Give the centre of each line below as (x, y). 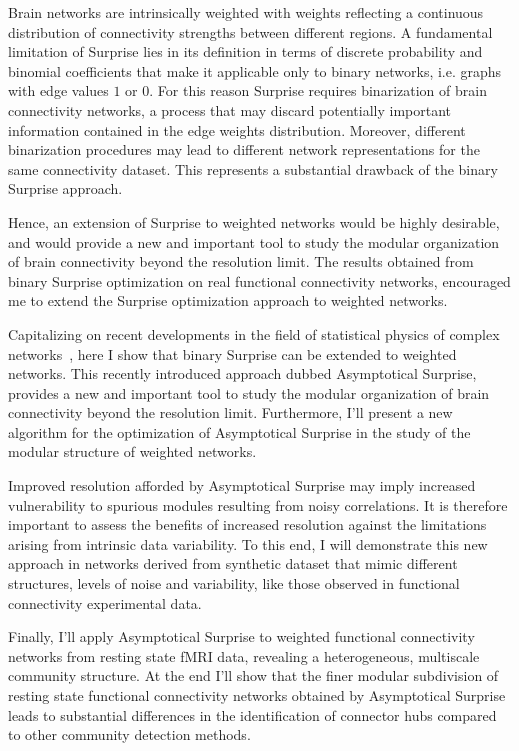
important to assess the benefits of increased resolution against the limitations (247, 524)
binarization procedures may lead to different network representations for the (244, 149)
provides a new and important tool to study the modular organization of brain (249, 392)
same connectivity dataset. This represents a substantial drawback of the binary (253, 168)
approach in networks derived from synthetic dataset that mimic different (233, 563)
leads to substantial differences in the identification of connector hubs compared (252, 714)
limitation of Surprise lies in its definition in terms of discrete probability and (245, 51)
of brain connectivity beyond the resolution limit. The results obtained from (241, 261)
